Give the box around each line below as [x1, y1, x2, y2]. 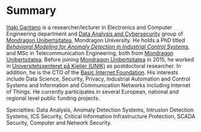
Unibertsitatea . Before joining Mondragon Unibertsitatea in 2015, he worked [6, 56, 194, 63]
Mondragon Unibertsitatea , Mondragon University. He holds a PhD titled [6, 36, 185, 44]
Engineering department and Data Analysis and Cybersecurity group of [6, 30, 183, 37]
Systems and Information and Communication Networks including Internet [6, 81, 191, 88]
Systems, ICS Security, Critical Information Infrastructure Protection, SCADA [6, 113, 196, 120]
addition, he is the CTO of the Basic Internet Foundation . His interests [6, 68, 179, 76]
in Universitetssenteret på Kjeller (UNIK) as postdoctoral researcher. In [6, 62, 181, 70]
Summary [6, 4, 56, 18]
